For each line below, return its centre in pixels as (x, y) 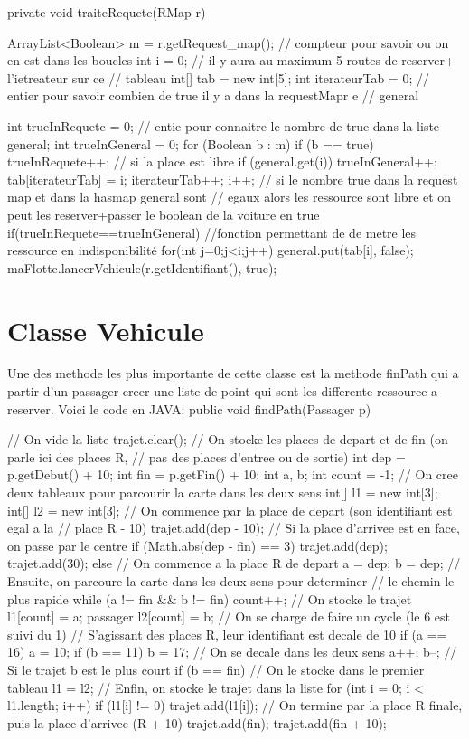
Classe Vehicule (106, 330)
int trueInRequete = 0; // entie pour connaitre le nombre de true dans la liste (224, 125)
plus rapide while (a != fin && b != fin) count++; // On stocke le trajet (210, 598)
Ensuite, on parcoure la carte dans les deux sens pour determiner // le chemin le (231, 580)
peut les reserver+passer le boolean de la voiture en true (164, 214)
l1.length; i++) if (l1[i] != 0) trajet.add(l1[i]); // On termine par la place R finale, (235, 705)
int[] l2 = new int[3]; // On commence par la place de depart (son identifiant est (230, 510)
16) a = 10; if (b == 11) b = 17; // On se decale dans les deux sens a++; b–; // (232, 652)
